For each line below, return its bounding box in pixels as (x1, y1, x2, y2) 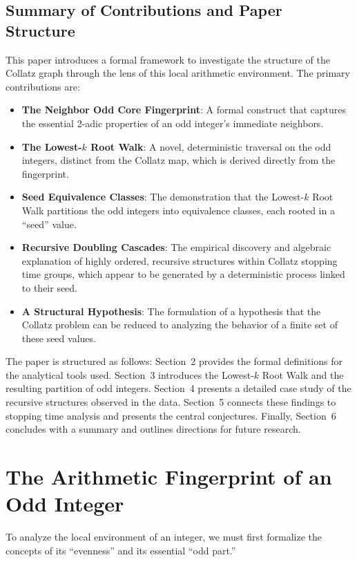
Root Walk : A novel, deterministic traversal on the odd (90, 139, 331, 153)
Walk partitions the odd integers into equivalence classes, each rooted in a (21, 203, 335, 217)
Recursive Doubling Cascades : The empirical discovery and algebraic (21, 240, 331, 254)
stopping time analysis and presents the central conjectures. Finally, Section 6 (6, 408, 336, 422)
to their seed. (21, 280, 78, 294)
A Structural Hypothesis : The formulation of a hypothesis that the (21, 303, 321, 318)
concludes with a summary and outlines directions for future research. (6, 422, 301, 436)
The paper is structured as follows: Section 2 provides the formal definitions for (6, 354, 342, 368)
